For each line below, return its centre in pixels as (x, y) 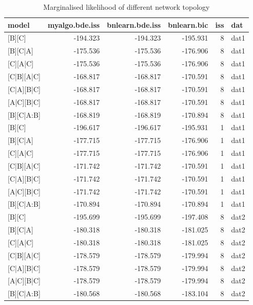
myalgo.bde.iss (74, 24)
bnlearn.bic (188, 24)
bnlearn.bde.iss (134, 24)
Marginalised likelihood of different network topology (126, 7)
